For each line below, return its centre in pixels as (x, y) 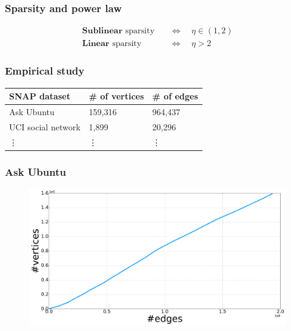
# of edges (175, 96)
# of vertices (116, 96)
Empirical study (45, 71)
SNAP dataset (40, 96)
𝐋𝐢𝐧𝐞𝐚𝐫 (96, 44)
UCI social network (45, 126)
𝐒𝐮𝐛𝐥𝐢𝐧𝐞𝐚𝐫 (102, 31)
